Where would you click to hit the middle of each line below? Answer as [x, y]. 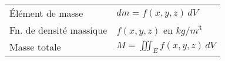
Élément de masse [46, 13]
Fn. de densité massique [58, 30]
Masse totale [35, 47]
